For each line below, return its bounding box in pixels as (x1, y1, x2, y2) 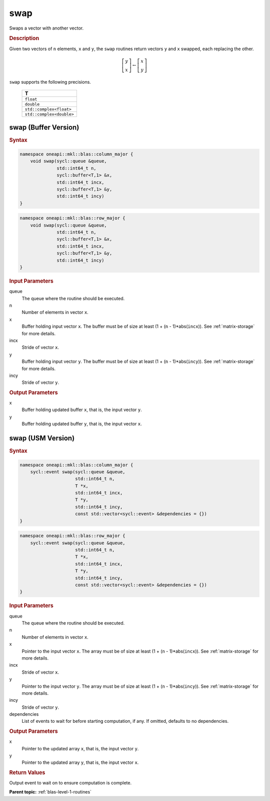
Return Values (9, 769, 45, 776)
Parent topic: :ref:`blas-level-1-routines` (9, 789, 92, 795)
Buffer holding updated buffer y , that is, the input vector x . (21, 421, 142, 427)
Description (9, 35, 39, 42)
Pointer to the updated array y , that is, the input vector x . (21, 759, 139, 765)
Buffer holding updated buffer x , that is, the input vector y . (21, 407, 142, 413)
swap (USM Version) (9, 434, 75, 442)
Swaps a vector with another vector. (9, 25, 84, 31)
